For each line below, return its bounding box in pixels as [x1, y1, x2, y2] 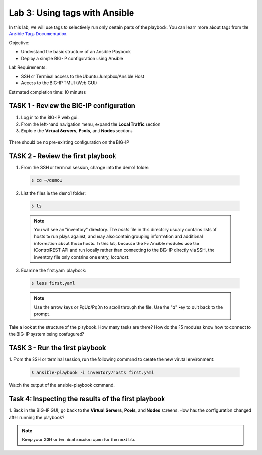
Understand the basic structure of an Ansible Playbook [21, 49, 131, 54]
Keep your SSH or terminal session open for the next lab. [22, 437, 136, 442]
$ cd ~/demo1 [31, 178, 63, 183]
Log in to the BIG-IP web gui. [21, 114, 79, 120]
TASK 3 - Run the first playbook [9, 344, 106, 352]
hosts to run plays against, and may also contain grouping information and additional [34, 233, 203, 240]
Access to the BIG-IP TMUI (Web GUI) [21, 80, 97, 86]
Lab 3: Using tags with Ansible [9, 7, 134, 18]
